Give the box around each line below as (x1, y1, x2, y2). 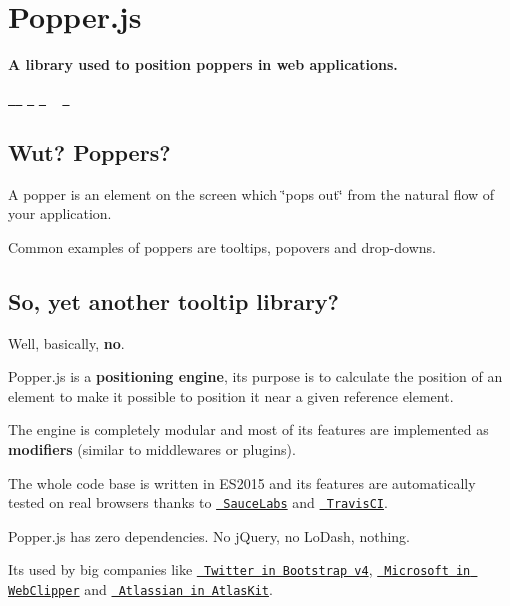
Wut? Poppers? (8, 136, 171, 167)
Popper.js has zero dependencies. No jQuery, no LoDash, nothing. (8, 525, 410, 546)
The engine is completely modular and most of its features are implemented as (8, 419, 489, 440)
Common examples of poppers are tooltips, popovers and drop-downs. (8, 236, 436, 257)
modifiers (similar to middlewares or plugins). (8, 438, 296, 459)
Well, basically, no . (8, 332, 125, 353)
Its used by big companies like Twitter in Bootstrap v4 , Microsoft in (8, 559, 471, 580)
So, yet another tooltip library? (8, 285, 339, 316)
